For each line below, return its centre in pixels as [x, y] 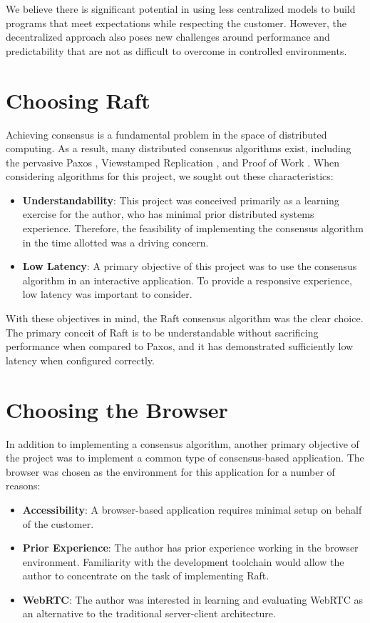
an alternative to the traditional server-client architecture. [149, 613]
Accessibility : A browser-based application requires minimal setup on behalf [192, 509]
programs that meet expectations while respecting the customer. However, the [176, 23]
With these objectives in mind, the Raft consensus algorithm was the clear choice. [185, 318]
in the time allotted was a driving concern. [115, 242]
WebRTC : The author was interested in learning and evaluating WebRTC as [192, 599]
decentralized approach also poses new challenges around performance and [168, 37]
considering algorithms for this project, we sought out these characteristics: [170, 176]
